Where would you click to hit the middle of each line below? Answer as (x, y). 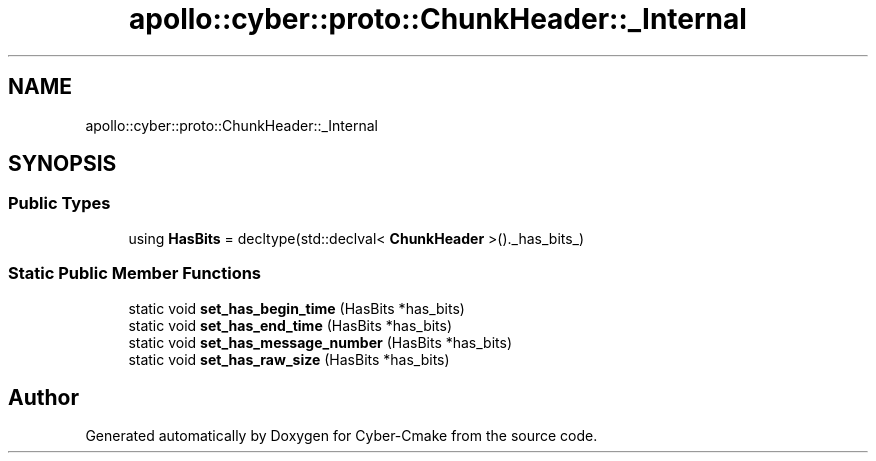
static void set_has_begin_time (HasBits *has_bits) (296, 308)
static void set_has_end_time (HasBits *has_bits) (290, 325)
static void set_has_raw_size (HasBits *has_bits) (289, 359)
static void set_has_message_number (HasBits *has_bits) (320, 342)
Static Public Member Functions (135, 273)
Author (43, 397)
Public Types (59, 203)
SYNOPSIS (62, 164)
